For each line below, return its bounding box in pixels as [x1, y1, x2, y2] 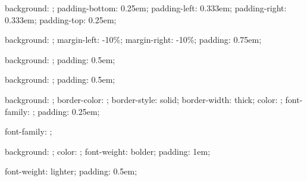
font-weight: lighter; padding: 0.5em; [5, 165, 137, 177]
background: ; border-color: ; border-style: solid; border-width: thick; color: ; [5, 93, 283, 105]
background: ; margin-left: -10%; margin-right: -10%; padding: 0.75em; [5, 33, 262, 46]
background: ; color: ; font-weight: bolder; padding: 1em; [5, 145, 211, 157]
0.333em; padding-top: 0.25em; [5, 13, 117, 26]
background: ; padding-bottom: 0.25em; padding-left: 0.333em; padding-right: [5, 2, 287, 14]
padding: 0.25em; [37, 105, 100, 117]
